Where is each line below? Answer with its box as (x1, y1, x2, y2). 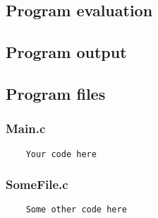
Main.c (6, 120, 46, 137)
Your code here (25, 149, 97, 159)
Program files (6, 82, 106, 104)
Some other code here (25, 205, 127, 215)
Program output (6, 41, 127, 63)
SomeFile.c (6, 176, 68, 193)
